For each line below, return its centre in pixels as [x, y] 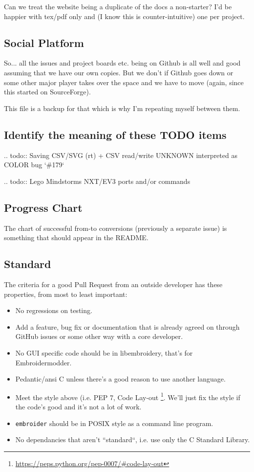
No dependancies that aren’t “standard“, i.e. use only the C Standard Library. [133, 439]
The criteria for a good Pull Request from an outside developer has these [113, 284]
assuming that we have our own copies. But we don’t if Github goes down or [119, 72]
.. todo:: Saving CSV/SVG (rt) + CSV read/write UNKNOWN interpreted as [121, 155]
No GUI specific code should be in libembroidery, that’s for [104, 352]
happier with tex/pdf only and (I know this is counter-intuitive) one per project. [124, 16]
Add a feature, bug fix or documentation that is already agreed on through [127, 326]
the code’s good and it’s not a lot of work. [78, 406]
